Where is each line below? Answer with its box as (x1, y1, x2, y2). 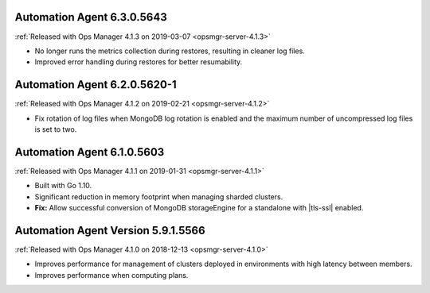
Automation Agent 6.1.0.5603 (14, 145, 165, 159)
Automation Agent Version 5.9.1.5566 (14, 223, 206, 237)
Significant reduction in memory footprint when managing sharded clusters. (34, 191, 283, 202)
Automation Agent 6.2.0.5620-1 (14, 78, 177, 91)
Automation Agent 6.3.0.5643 (14, 10, 167, 24)
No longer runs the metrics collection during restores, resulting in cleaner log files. (34, 46, 306, 56)
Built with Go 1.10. (34, 181, 92, 191)
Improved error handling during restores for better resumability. (34, 57, 243, 67)
